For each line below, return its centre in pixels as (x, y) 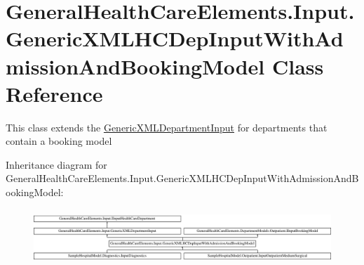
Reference (54, 93)
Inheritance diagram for (56, 164)
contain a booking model (59, 141)
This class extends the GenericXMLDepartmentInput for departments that (167, 127)
